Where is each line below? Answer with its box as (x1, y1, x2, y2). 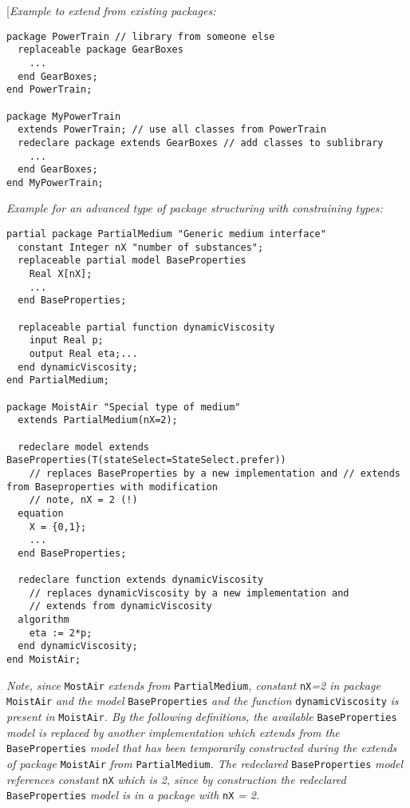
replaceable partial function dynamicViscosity (18, 321, 275, 333)
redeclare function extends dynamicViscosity (18, 574, 264, 586)
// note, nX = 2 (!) (29, 494, 138, 506)
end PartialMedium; (6, 374, 109, 386)
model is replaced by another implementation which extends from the (6, 723, 340, 740)
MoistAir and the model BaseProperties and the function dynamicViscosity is (6, 692, 399, 709)
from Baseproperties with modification (6, 481, 218, 493)
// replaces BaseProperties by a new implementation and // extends (29, 467, 400, 479)
